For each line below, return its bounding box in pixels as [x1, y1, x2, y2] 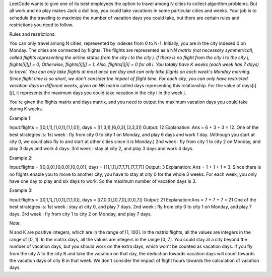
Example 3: [9, 187, 33, 193]
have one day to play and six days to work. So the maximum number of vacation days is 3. [9, 178, 196, 184]
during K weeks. [9, 106, 43, 112]
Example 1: [9, 115, 32, 121]
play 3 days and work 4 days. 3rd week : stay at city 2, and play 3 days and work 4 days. [9, 146, 194, 152]
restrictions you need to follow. [9, 22, 74, 28]
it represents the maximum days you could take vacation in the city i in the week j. [16, 90, 186, 96]
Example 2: [9, 155, 33, 161]
